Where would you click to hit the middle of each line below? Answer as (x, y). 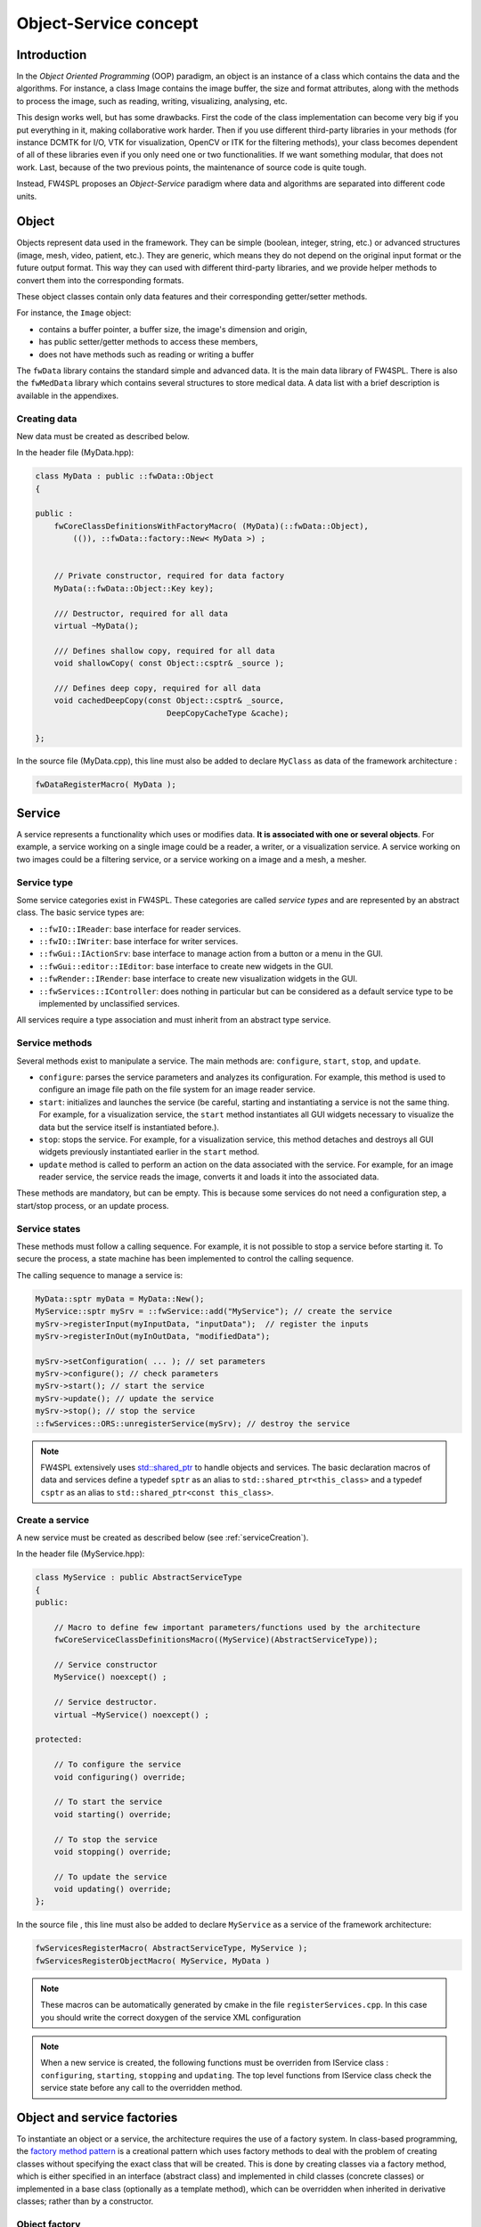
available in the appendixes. (68, 396)
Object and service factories (97, 2117)
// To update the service (110, 1876)
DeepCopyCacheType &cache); (228, 713)
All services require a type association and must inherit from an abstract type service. (174, 1020)
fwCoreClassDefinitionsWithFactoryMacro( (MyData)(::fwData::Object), (212, 526)
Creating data (47, 419)
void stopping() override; (113, 1852)
